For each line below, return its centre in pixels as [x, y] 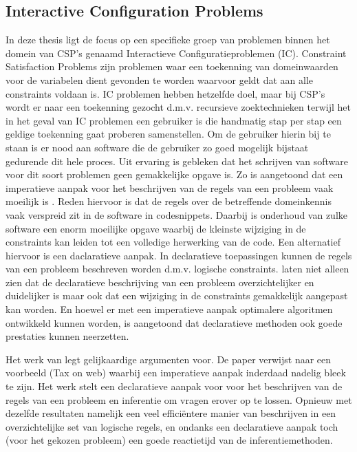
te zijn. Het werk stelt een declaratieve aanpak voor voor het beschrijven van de [174, 386]
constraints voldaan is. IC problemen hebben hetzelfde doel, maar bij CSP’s [165, 93]
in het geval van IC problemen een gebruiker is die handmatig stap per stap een [174, 120]
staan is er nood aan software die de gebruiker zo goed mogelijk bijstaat [157, 147]
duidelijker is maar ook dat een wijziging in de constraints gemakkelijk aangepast [177, 295]
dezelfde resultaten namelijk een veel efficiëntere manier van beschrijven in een [171, 413]
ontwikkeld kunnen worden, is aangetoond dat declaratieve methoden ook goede [174, 322]
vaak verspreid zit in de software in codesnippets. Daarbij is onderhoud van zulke [177, 214]
